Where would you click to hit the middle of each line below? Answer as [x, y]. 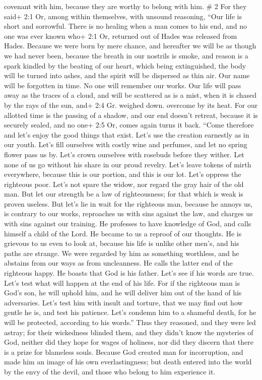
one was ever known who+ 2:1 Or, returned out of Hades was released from [121, 36]
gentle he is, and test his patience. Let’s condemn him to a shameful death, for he [130, 312]
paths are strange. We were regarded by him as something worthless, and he [122, 253]
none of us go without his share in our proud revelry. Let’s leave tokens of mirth [128, 164]
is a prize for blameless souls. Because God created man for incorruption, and [124, 352]
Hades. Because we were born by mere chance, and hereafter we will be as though [130, 46]
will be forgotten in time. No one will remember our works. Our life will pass [123, 85]
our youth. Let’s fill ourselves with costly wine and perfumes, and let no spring [126, 144]
